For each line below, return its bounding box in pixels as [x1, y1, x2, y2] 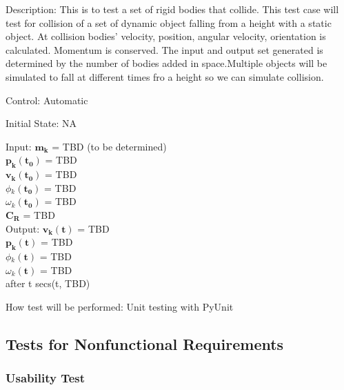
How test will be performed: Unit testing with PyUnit [6, 299, 234, 313]
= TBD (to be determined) [52, 139, 167, 153]
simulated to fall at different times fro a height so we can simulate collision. [6, 69, 324, 84]
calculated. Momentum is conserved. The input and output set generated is [6, 42, 323, 57]
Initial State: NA [6, 116, 77, 130]
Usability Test [6, 369, 85, 386]
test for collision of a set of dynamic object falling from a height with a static [6, 15, 332, 30]
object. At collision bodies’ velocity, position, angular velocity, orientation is [6, 29, 326, 43]
